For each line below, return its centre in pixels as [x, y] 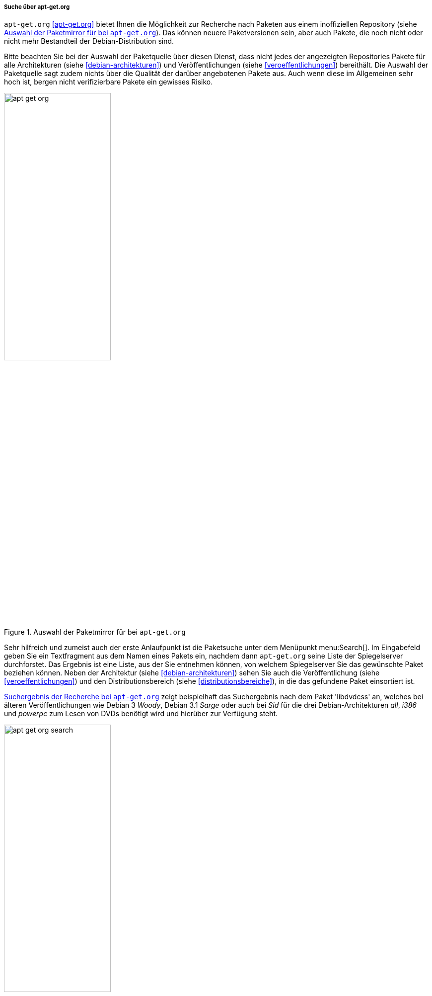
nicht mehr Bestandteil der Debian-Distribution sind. [89, 41]
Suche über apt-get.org [37, 7]
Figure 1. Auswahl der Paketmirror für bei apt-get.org [95, 632]
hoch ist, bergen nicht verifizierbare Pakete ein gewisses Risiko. [108, 82]
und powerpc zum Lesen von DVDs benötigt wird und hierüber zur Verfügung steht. [141, 714]
